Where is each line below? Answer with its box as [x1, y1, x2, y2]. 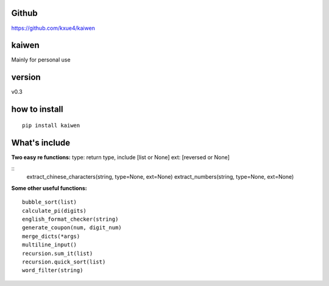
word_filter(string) [22, 267, 83, 274]
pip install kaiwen [22, 122, 80, 129]
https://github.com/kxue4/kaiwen [11, 24, 96, 32]
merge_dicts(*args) [22, 232, 80, 240]
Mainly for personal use [11, 56, 71, 63]
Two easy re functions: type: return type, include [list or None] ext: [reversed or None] [11, 153, 230, 161]
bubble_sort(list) [22, 199, 77, 206]
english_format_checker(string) [22, 215, 119, 223]
